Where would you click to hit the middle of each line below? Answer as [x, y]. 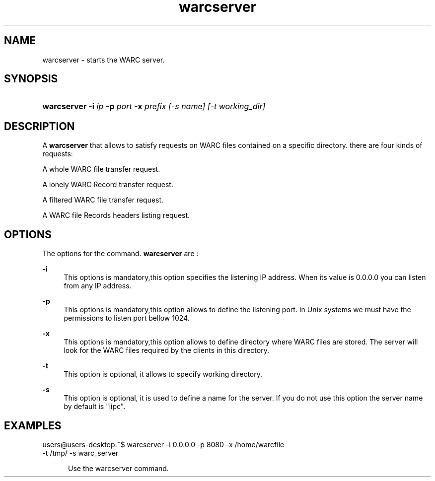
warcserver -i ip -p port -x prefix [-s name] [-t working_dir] [154, 106]
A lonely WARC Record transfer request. [108, 185]
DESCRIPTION [39, 126]
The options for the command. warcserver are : [120, 254]
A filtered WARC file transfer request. [103, 200]
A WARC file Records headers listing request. [116, 215]
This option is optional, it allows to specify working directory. [163, 374]
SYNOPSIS [31, 79]
